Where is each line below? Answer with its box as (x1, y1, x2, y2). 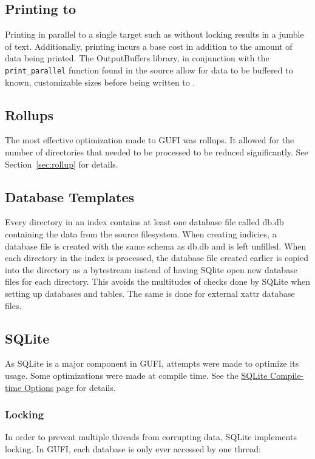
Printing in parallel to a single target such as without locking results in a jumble (5, 28, 304, 41)
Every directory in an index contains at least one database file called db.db (5, 216, 284, 228)
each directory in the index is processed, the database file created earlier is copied (5, 251, 308, 264)
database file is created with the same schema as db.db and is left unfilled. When (5, 239, 307, 252)
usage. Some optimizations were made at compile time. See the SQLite (5, 369, 268, 381)
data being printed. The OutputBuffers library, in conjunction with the (5, 52, 269, 64)
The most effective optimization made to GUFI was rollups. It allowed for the (5, 134, 294, 146)
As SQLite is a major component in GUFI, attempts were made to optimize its (5, 357, 299, 370)
